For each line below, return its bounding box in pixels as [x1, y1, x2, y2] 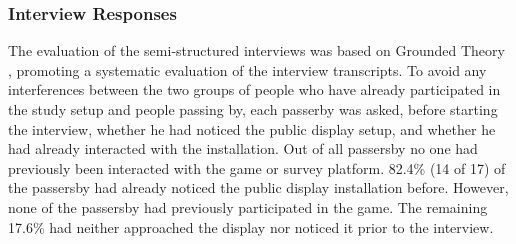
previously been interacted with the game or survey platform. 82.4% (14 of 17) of [8, 157, 506, 178]
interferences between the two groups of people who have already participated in [8, 79, 501, 100]
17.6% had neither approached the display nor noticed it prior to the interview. [8, 216, 494, 237]
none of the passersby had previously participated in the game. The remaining [8, 196, 488, 217]
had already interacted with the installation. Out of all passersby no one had [8, 138, 478, 159]
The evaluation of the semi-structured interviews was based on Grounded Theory [8, 40, 505, 61]
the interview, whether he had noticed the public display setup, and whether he [8, 118, 496, 139]
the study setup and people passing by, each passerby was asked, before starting [8, 99, 498, 119]
